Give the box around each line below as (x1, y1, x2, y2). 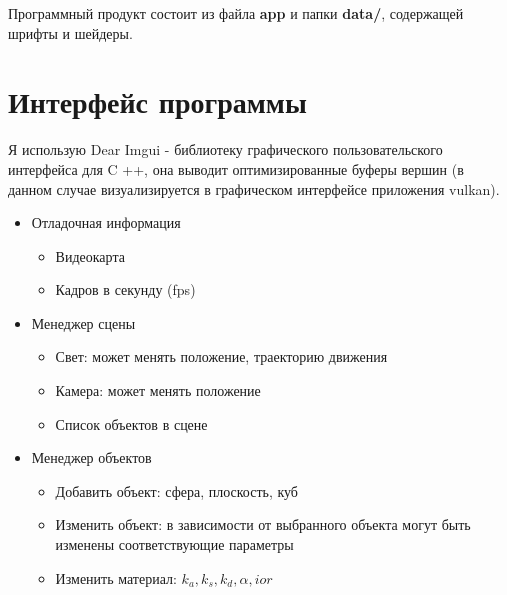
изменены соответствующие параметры (55, 534, 294, 555)
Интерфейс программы (8, 81, 307, 122)
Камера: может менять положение (55, 380, 261, 401)
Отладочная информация (31, 212, 181, 233)
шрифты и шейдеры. (8, 22, 133, 43)
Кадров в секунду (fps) (55, 279, 196, 300)
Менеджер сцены (31, 312, 136, 333)
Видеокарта (55, 245, 125, 266)
